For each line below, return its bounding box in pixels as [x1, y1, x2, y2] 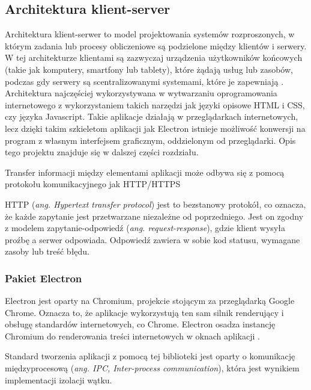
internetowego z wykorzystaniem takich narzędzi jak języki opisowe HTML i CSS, [5, 98, 305, 111]
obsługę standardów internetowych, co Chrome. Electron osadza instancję [5, 318, 276, 330]
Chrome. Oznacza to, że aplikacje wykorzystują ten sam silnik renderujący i [5, 306, 284, 318]
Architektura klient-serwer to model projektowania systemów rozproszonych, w [5, 28, 295, 40]
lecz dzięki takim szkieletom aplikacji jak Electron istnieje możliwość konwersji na [5, 122, 306, 134]
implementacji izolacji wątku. [5, 373, 112, 386]
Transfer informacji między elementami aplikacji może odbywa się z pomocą [5, 166, 285, 178]
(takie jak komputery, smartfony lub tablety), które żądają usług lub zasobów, [5, 63, 293, 75]
